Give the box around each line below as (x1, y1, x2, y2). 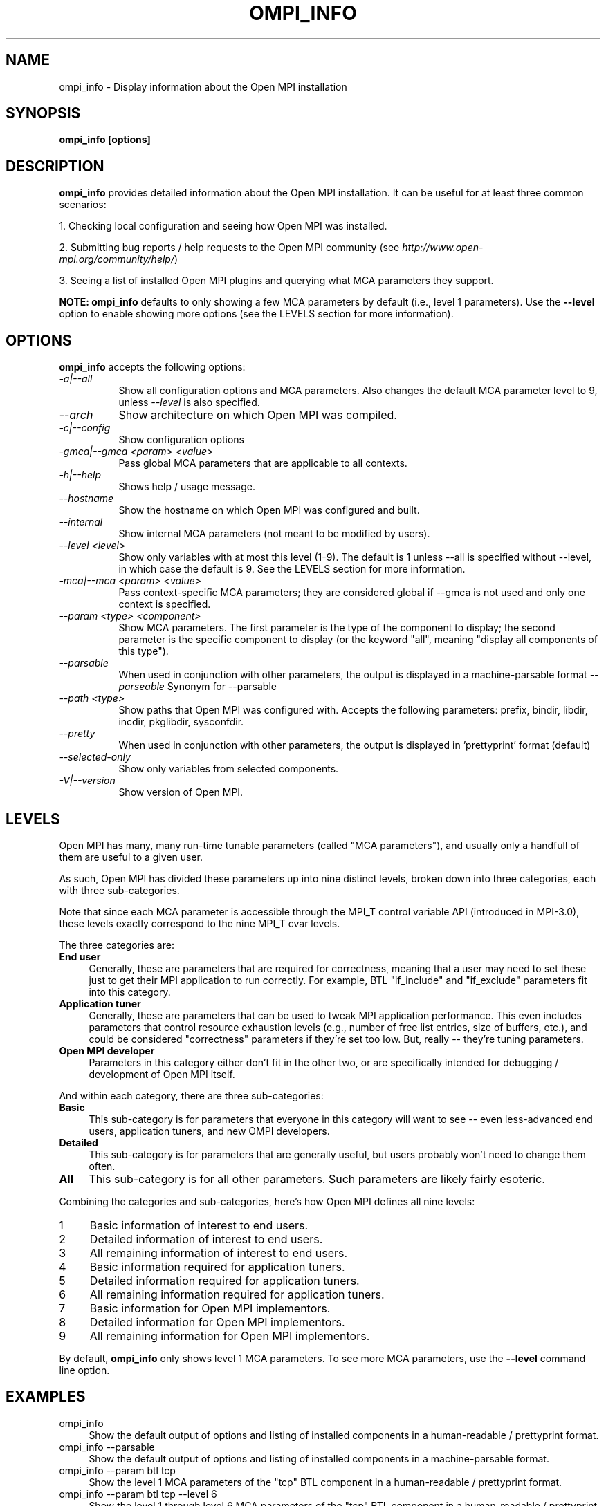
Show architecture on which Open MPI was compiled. (118, 408, 397, 422)
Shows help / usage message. (118, 481, 255, 493)
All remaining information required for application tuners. (89, 1287, 385, 1301)
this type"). (118, 645, 169, 658)
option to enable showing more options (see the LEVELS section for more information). (59, 308, 454, 320)
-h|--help (59, 469, 101, 481)
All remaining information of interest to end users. (89, 1245, 348, 1260)
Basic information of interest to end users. (89, 1218, 309, 1232)
